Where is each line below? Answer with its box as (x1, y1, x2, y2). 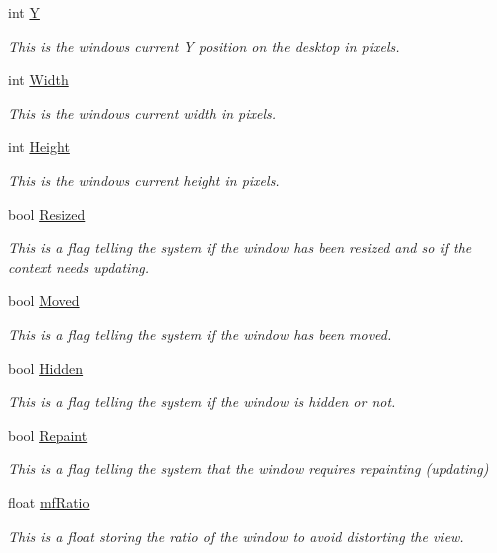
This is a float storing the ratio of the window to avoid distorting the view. (8, 525, 464, 546)
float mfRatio (8, 491, 90, 512)
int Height (8, 136, 70, 157)
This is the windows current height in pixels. (8, 169, 280, 190)
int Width (8, 69, 69, 90)
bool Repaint (8, 424, 88, 445)
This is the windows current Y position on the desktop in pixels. (8, 35, 400, 56)
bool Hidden (8, 357, 84, 378)
